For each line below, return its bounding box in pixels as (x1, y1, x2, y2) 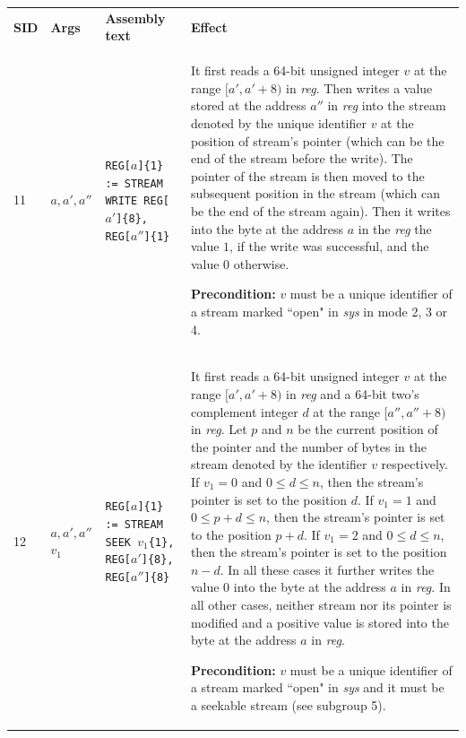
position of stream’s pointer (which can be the (190, 131, 444, 150)
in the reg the (358, 219, 432, 238)
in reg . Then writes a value (285, 78, 433, 97)
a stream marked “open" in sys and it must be (190, 678, 444, 697)
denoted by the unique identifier (190, 113, 367, 132)
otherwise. (233, 254, 289, 273)
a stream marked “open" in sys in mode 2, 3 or (190, 301, 448, 320)
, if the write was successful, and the (229, 237, 429, 256)
